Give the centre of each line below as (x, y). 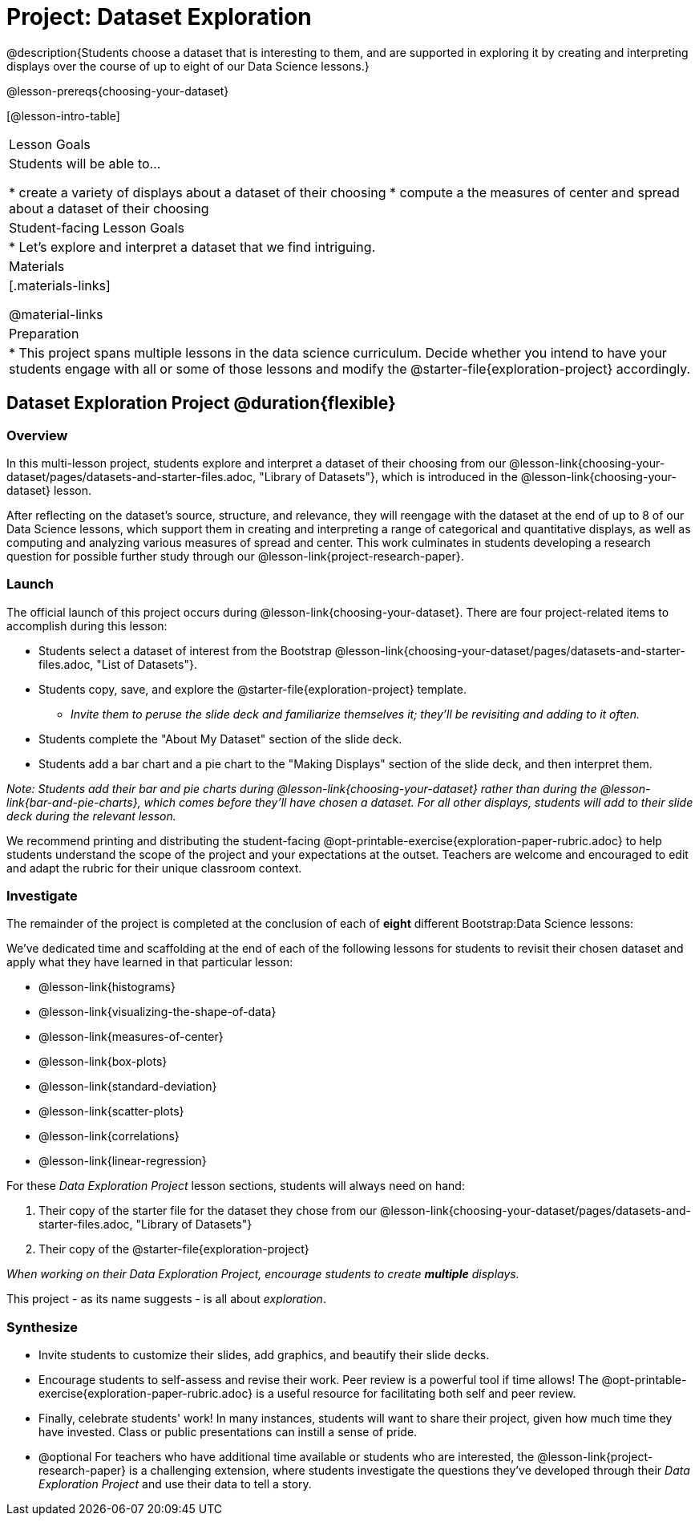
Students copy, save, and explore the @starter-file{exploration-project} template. (253, 689)
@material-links (56, 314)
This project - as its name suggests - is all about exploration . (166, 1299)
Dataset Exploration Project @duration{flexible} (201, 403)
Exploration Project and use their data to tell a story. (175, 1484)
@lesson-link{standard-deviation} (128, 1087)
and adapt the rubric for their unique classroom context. (154, 868)
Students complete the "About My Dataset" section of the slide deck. (220, 739)
